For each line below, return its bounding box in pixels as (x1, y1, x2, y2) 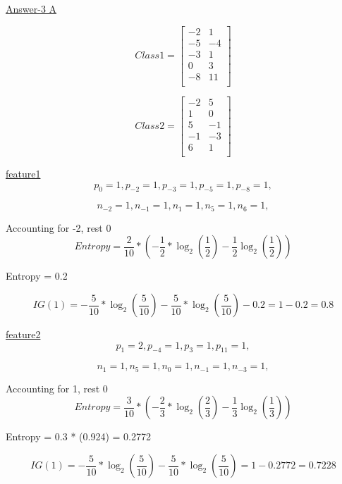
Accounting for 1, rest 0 (6, 380, 108, 395)
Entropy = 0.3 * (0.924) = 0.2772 (6, 429, 151, 444)
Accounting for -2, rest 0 (6, 220, 111, 235)
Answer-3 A (6, 1, 57, 15)
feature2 (6, 327, 41, 341)
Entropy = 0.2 (6, 268, 68, 283)
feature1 (6, 166, 41, 180)
